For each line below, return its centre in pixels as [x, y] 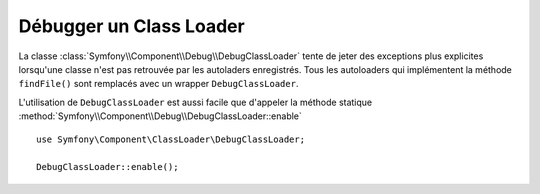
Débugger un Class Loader [131, 26]
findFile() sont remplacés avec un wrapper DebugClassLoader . [158, 84]
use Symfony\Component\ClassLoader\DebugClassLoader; [170, 139]
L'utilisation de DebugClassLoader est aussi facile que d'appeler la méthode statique [195, 102]
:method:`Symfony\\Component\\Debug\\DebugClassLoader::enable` [160, 116]
